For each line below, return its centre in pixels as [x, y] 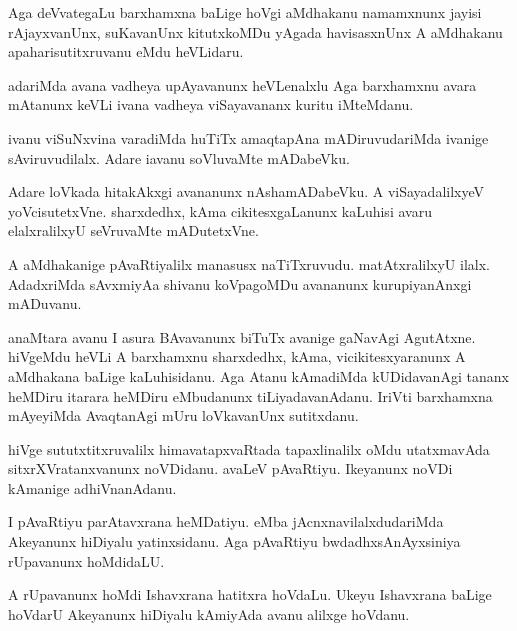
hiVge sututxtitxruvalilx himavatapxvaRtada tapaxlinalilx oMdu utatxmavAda [249, 448]
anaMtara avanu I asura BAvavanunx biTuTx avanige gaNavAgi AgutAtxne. [242, 336]
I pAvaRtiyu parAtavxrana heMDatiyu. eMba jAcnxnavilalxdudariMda [226, 521]
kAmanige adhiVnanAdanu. [92, 487]
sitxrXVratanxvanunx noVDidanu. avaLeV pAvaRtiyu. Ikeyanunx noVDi [230, 468]
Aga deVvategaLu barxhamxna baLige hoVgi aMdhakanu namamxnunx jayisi [245, 12]
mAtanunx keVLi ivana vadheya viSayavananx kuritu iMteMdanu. [211, 104]
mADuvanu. [45, 303]
